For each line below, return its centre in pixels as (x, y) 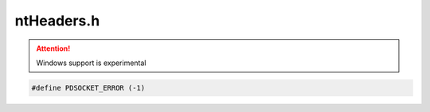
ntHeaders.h (57, 21)
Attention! (53, 48)
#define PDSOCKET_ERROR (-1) (88, 88)
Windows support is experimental (91, 63)
